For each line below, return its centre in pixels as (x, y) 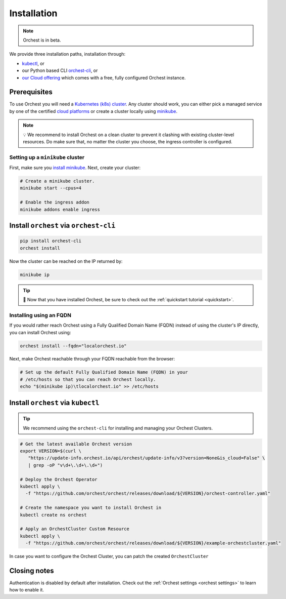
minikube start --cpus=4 (51, 188)
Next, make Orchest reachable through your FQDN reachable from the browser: (92, 359)
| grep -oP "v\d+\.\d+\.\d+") (65, 465)
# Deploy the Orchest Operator (59, 479)
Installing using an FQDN (40, 315)
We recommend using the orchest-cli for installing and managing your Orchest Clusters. (118, 428)
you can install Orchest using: (40, 332)
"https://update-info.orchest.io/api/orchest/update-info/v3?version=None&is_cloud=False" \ (147, 458)
